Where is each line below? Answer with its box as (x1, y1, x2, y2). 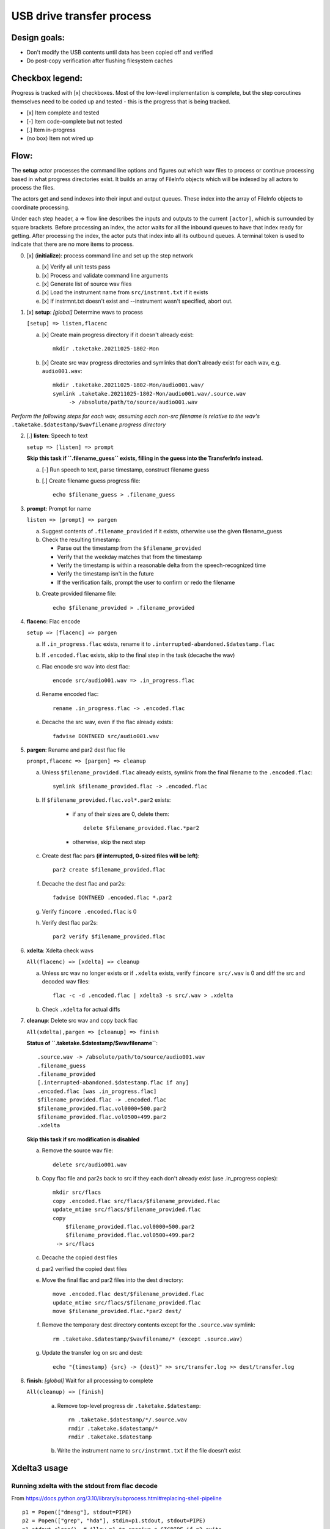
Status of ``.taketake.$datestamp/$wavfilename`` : (26, 1039, 158, 1046)
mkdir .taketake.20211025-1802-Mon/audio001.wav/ (53, 382, 205, 388)
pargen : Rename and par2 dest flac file (26, 746, 125, 753)
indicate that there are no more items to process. (11, 240, 134, 248)
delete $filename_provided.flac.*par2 (83, 824, 200, 832)
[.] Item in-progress (26, 126, 76, 133)
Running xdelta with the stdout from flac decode (11, 1482, 158, 1490)
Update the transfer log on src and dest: (42, 1349, 143, 1357)
